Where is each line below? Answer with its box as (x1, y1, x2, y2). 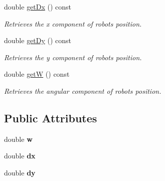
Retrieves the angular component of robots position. (4, 85, 161, 96)
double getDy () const (4, 35, 72, 46)
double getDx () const (4, 2, 72, 12)
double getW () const (4, 69, 70, 79)
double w (4, 133, 33, 144)
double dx (4, 150, 36, 161)
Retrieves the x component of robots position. (4, 18, 142, 29)
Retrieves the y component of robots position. (4, 52, 142, 62)
